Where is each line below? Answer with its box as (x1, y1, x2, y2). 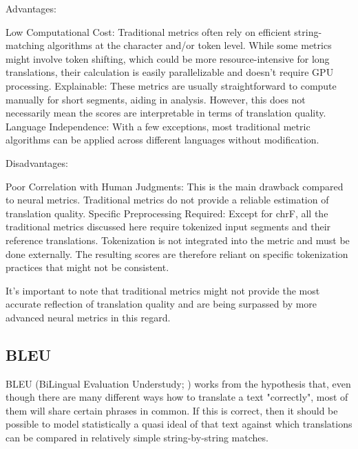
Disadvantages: (6, 155, 68, 170)
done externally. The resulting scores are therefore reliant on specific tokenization (6, 246, 348, 261)
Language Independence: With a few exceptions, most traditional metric (6, 119, 310, 133)
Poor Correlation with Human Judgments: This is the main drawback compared (6, 179, 344, 193)
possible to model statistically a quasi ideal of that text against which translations (6, 417, 352, 431)
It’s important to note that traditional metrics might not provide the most (6, 283, 320, 297)
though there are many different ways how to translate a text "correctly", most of (6, 390, 348, 404)
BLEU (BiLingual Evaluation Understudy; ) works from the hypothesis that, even (6, 376, 351, 390)
